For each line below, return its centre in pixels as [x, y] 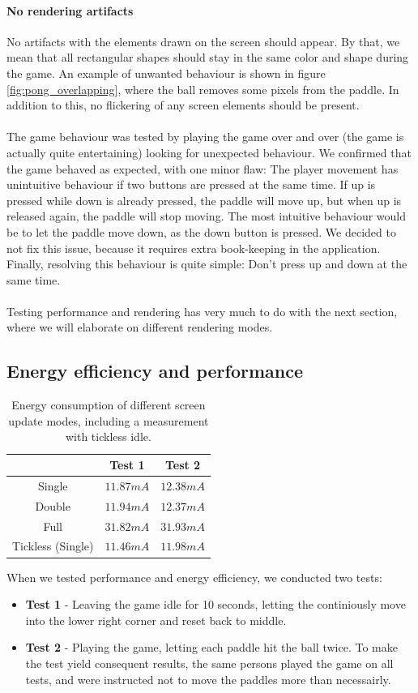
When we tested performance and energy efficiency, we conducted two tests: [194, 577]
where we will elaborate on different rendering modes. [140, 327]
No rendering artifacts [70, 10]
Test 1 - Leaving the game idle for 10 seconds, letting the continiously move [215, 604]
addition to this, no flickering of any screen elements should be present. [183, 105]
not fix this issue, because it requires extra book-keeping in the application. [194, 248]
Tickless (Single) [53, 546]
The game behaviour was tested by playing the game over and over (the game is [205, 137]
